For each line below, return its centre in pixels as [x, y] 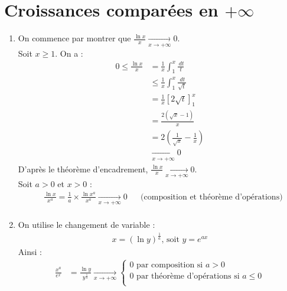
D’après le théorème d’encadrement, [83, 169]
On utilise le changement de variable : [87, 225]
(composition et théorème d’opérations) [212, 197]
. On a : [69, 53]
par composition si [170, 265]
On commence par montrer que [74, 38]
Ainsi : [30, 252]
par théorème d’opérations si [188, 277]
